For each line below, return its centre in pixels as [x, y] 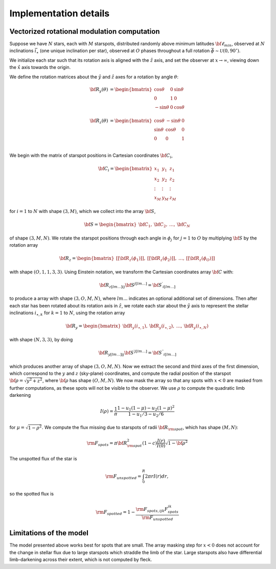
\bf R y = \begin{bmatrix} [93, 327]
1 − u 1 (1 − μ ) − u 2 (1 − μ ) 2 [146, 408]
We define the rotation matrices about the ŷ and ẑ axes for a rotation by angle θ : [94, 77]
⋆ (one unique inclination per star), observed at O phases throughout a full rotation [123, 51]
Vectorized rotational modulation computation [85, 31]
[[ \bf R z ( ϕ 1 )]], [131, 259]
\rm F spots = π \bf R [107, 443]
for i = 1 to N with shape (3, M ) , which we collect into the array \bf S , [83, 211]
